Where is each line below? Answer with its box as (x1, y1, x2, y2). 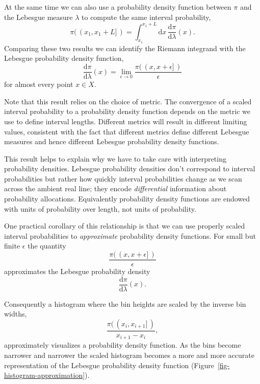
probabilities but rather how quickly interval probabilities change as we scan (4, 173, 242, 184)
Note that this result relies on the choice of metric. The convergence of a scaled (4, 96, 252, 106)
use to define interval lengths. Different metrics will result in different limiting (4, 116, 247, 126)
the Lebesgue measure (4, 11, 73, 22)
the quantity (28, 240, 66, 251)
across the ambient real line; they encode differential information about (4, 183, 227, 194)
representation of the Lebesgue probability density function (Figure (4, 359, 214, 370)
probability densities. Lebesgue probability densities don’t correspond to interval (4, 163, 255, 174)
